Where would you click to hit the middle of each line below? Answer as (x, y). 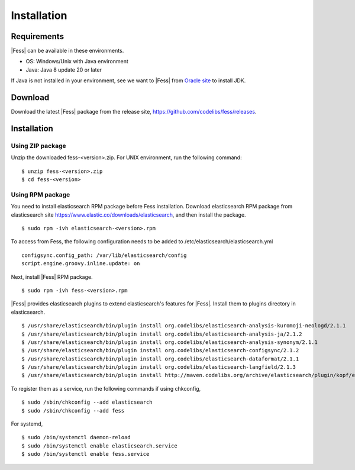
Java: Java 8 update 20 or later (64, 70)
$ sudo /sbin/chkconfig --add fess (73, 411)
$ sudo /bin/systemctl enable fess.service (85, 454)
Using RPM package (41, 194)
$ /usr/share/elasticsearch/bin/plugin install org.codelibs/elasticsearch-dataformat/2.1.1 (160, 359)
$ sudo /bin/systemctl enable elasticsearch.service (99, 446)
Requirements (38, 36)
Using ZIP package (38, 146)
